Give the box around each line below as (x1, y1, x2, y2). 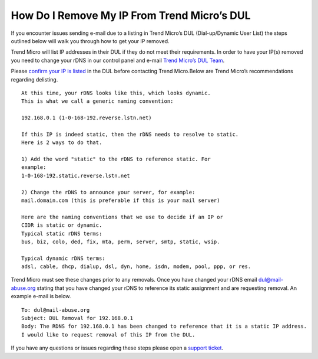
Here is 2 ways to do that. (21, 139, 102, 146)
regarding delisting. (11, 76, 58, 83)
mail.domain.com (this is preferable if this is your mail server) (21, 197, 220, 204)
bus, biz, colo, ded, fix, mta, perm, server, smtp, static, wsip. (21, 238, 220, 245)
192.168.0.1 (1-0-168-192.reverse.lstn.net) (21, 115, 153, 121)
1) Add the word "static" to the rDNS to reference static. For (21, 156, 211, 162)
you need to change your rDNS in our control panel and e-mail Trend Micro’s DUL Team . (11, 57, 225, 64)
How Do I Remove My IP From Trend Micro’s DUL (11, 9, 251, 22)
